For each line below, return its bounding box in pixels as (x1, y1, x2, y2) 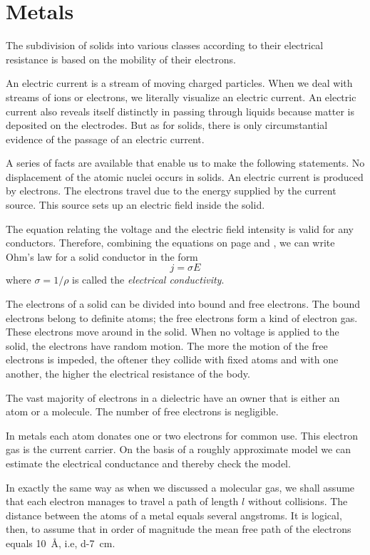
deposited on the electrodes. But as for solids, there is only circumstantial (6, 118, 328, 133)
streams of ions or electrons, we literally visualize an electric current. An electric (6, 89, 356, 104)
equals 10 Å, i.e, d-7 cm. (6, 535, 115, 550)
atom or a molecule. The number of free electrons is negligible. (6, 404, 279, 419)
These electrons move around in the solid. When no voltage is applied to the (6, 324, 339, 339)
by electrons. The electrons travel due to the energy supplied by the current (6, 183, 336, 198)
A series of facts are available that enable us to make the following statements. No (6, 155, 365, 170)
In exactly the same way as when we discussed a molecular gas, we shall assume (6, 479, 355, 494)
